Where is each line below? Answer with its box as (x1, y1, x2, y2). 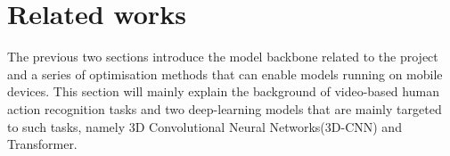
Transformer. (7, 135, 78, 153)
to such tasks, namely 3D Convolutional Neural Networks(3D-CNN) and (7, 117, 402, 135)
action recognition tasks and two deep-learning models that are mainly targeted (7, 99, 442, 118)
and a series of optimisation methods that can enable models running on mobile (7, 64, 443, 83)
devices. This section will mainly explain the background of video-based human (7, 82, 439, 101)
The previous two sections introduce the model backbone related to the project (7, 47, 438, 66)
